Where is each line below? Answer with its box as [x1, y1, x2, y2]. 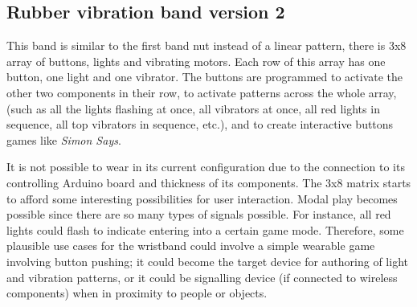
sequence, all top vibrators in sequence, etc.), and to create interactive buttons [6, 116, 394, 133]
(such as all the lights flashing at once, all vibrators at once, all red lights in [6, 100, 380, 117]
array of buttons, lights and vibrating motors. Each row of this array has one [6, 52, 386, 69]
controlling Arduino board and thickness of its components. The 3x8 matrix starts [6, 174, 411, 190]
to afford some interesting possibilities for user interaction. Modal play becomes [6, 190, 398, 207]
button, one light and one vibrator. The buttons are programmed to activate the [6, 68, 403, 85]
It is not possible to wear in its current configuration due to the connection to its [6, 158, 405, 175]
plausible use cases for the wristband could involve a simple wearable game [6, 237, 375, 254]
